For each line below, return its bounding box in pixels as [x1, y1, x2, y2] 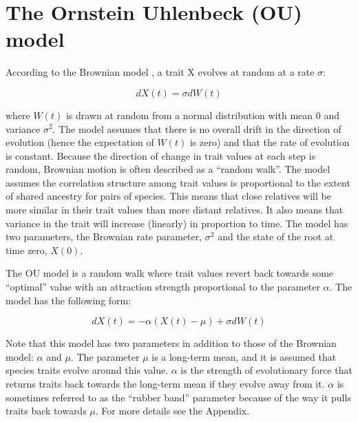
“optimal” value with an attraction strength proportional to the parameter [6, 279, 320, 294]
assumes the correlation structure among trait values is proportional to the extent [6, 175, 350, 189]
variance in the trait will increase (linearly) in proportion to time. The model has [6, 215, 348, 230]
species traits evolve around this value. [6, 363, 169, 377]
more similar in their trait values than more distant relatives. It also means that [6, 202, 344, 217]
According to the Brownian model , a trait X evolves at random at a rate [6, 65, 315, 79]
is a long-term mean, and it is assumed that [151, 349, 337, 363]
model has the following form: [6, 293, 131, 307]
